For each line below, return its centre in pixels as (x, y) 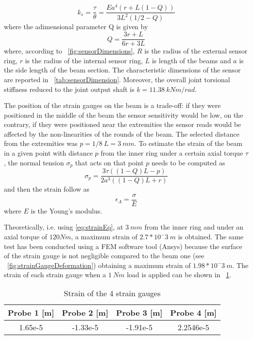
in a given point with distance (48, 153)
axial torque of (26, 237)
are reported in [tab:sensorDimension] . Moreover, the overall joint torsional (117, 79)
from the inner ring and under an (194, 227)
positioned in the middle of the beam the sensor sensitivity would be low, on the (124, 115)
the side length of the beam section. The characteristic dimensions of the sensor (122, 70)
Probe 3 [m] (139, 312)
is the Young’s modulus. (67, 210)
